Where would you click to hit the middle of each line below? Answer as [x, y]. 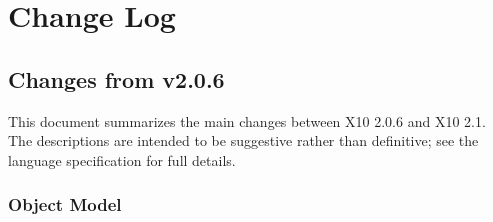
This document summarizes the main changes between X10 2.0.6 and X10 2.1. [247, 120]
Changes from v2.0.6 [116, 78]
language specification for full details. [122, 159]
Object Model [65, 204]
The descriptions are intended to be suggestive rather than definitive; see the [243, 140]
